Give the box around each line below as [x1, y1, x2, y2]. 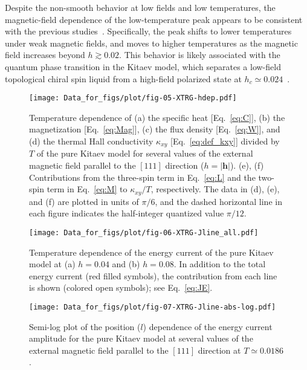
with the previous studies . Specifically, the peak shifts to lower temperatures [5, 25, 292, 37]
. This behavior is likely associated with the [119, 48, 280, 61]
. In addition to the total [173, 258, 266, 270]
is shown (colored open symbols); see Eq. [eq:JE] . [29, 281, 213, 294]
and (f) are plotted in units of [29, 195, 139, 207]
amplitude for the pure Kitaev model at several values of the [29, 332, 253, 345]
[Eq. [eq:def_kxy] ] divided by [170, 135, 280, 147]
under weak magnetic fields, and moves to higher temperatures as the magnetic [5, 36, 298, 49]
